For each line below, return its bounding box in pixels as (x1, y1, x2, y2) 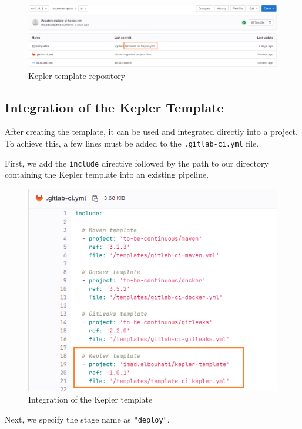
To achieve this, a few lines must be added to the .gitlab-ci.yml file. (5, 137, 259, 149)
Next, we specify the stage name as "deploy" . (5, 413, 170, 425)
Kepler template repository (28, 69, 126, 81)
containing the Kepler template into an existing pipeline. (5, 168, 209, 181)
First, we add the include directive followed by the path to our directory (5, 157, 269, 169)
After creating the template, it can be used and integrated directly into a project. (5, 125, 298, 138)
